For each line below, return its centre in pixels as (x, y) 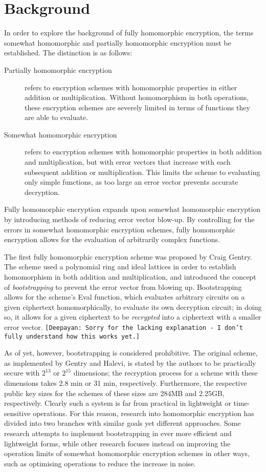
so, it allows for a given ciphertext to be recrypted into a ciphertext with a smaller (133, 317)
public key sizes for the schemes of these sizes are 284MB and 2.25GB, (114, 393)
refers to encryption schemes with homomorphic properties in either (131, 87)
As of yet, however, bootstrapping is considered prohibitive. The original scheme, (131, 353)
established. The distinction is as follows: (68, 53)
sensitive (17, 413)
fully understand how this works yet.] (72, 336)
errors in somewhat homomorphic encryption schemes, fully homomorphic (120, 229)
